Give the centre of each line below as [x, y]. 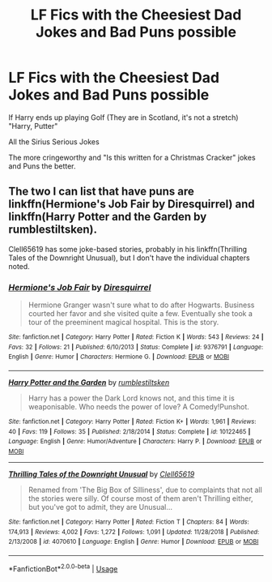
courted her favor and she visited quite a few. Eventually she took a [140, 314]
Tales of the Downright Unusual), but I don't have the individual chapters [129, 258]
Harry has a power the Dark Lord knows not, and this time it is [131, 398]
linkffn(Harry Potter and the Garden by [108, 217]
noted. [19, 266]
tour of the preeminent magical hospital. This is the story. [123, 323]
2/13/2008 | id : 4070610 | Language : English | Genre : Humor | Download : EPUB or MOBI [134, 542]
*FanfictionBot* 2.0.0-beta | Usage [63, 567]
